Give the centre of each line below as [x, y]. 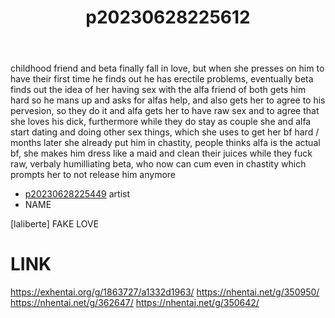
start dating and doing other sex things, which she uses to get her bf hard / [165, 132]
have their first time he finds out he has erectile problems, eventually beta [162, 79]
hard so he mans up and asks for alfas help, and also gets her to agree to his [168, 100]
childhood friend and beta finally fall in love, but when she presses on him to [167, 68]
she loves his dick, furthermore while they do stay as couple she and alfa [161, 122]
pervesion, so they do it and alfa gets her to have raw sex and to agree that [165, 111]
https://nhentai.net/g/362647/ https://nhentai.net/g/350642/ [135, 303]
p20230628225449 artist [77, 194]
